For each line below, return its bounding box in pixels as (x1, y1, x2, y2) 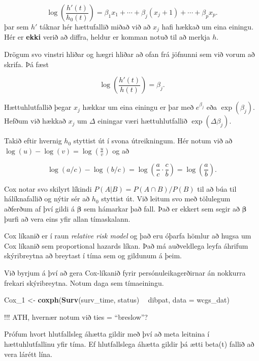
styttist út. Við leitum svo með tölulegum (101, 193, 231, 204)
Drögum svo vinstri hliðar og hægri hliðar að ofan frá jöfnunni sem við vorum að (4, 49, 255, 59)
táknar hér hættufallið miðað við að (40, 21, 151, 32)
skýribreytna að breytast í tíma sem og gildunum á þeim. (4, 250, 182, 261)
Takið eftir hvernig (4, 135, 62, 146)
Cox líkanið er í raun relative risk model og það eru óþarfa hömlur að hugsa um (4, 230, 251, 241)
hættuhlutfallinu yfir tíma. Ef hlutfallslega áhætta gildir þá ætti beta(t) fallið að (4, 338, 254, 349)
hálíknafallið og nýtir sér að (4, 193, 90, 204)
